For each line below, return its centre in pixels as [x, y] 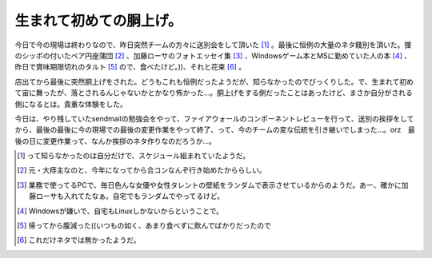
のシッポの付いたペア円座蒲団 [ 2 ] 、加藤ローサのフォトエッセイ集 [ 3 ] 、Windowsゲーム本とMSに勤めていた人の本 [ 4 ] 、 [213, 55]
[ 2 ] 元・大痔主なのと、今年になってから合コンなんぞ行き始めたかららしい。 [142, 170]
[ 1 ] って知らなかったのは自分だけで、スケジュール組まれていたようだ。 [134, 156]
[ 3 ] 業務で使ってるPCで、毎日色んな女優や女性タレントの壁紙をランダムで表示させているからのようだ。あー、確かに [209, 185]
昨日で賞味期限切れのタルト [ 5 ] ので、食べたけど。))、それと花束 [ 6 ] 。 [130, 67]
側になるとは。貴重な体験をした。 [71, 104]
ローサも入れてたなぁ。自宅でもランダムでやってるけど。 [130, 196]
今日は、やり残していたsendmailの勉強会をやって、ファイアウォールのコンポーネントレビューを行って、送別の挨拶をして [214, 118]
